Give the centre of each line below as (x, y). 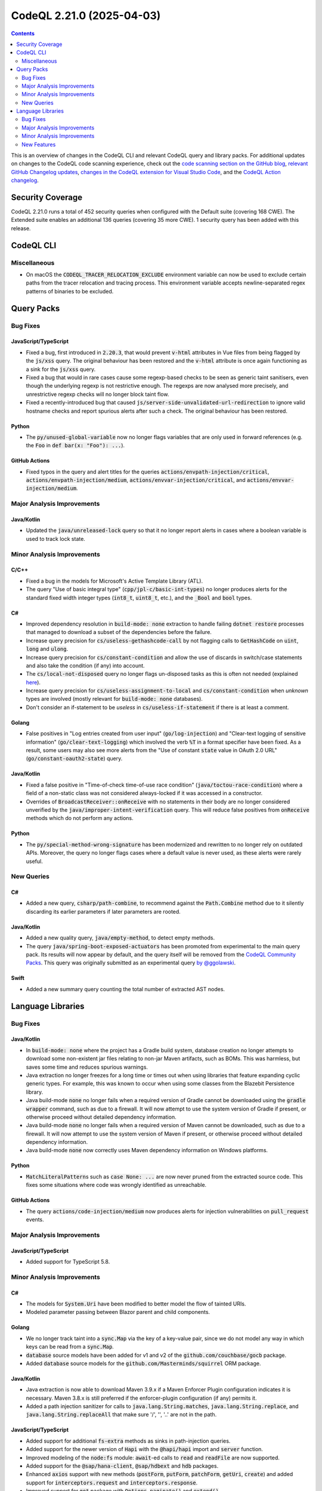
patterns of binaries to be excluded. (70, 291)
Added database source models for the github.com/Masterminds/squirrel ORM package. (143, 1363)
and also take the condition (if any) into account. (86, 666)
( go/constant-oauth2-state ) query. (74, 759)
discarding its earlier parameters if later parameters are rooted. (103, 911)
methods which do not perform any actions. (80, 818)
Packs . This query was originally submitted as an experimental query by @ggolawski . (131, 963)
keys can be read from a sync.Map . (70, 1347)
